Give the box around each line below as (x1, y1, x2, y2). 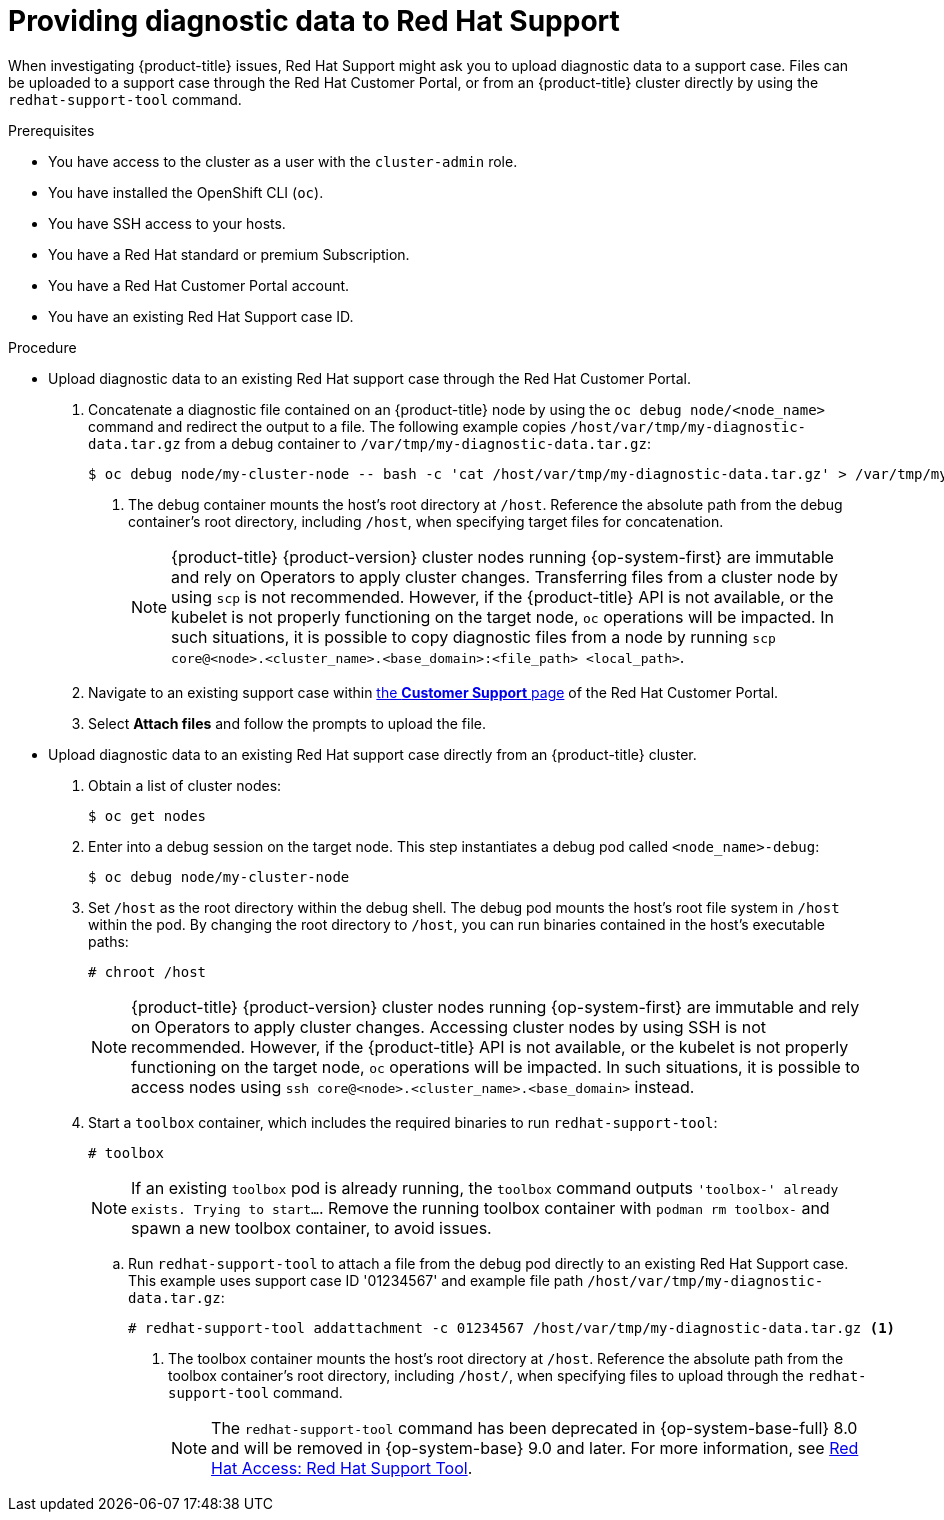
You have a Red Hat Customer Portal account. (48, 276, 350, 294)
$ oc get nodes (88, 807, 207, 824)
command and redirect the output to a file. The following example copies (88, 417, 567, 435)
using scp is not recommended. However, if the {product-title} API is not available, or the (171, 586, 834, 607)
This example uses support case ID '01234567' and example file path (128, 1271, 584, 1289)
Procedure (8, 338, 77, 356)
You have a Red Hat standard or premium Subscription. (48, 245, 410, 263)
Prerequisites (8, 121, 95, 139)
